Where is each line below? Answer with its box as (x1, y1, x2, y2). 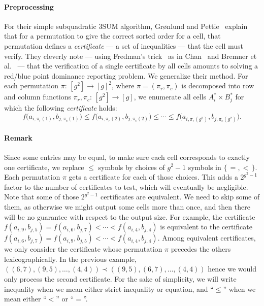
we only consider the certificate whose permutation (4, 244, 162, 254)
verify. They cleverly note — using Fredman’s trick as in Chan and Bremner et (4, 50, 257, 61)
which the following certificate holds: (4, 103, 117, 113)
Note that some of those (4, 191, 79, 202)
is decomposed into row (181, 80, 254, 91)
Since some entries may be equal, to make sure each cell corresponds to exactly (4, 151, 250, 162)
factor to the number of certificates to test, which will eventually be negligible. (4, 181, 248, 192)
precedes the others (171, 244, 231, 254)
